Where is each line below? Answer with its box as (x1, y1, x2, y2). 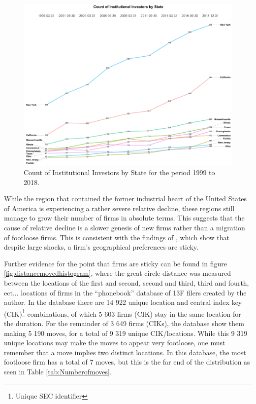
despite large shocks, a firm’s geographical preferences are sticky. (4, 242, 198, 252)
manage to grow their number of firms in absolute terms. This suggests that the (4, 213, 245, 223)
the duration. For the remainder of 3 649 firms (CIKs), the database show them (4, 318, 244, 329)
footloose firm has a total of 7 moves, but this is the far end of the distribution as (4, 357, 250, 367)
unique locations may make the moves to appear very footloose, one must (4, 337, 225, 348)
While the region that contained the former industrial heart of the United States (4, 193, 247, 204)
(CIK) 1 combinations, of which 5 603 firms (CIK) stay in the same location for (4, 307, 241, 319)
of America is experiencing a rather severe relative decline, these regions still (4, 203, 235, 213)
